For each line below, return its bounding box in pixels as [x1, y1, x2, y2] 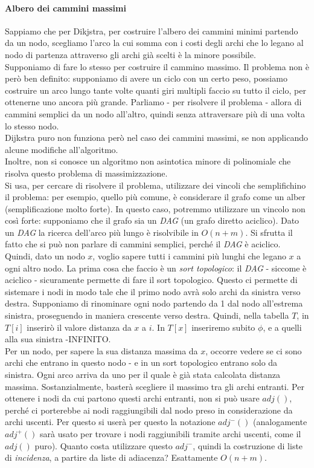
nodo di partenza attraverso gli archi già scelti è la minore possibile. [5, 48, 256, 60]
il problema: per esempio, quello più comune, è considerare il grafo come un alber [5, 190, 306, 203]
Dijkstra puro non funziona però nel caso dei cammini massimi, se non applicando [5, 131, 308, 144]
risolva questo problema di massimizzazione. [5, 166, 168, 179]
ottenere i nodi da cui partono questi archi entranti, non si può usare [5, 392, 260, 405]
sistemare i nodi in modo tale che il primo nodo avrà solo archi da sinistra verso [5, 285, 301, 297]
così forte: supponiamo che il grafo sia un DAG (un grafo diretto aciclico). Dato [5, 214, 300, 227]
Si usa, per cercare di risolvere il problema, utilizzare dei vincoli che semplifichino [5, 178, 306, 191]
